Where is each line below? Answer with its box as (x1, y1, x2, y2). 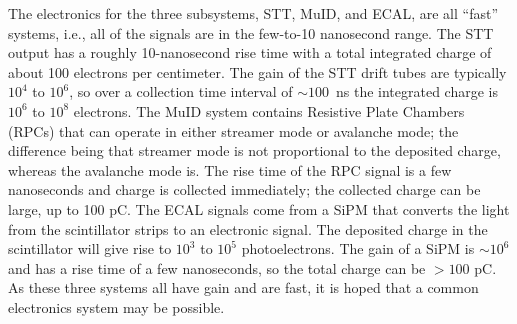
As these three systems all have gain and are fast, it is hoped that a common (8, 277, 479, 298)
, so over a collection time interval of (69, 81, 293, 102)
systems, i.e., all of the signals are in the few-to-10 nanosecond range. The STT (8, 22, 494, 43)
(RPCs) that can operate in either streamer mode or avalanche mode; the (8, 120, 459, 141)
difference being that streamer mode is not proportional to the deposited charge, (8, 140, 501, 161)
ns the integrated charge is (335, 81, 498, 102)
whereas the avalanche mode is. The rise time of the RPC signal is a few (8, 159, 452, 180)
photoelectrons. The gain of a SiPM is (241, 238, 475, 259)
